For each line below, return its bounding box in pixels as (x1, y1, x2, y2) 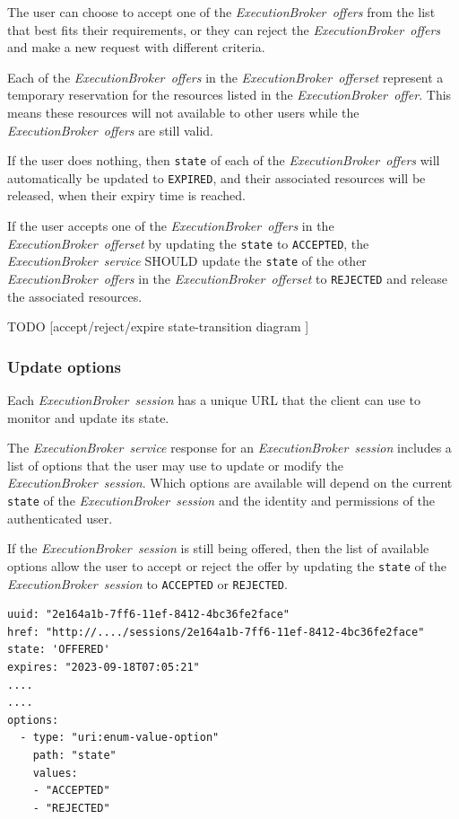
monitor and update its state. (7, 408, 169, 427)
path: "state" (32, 748, 117, 762)
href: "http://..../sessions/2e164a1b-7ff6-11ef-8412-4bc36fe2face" (7, 625, 425, 638)
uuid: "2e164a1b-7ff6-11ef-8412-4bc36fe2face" (7, 608, 290, 621)
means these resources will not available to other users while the (7, 102, 359, 121)
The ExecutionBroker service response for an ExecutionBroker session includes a (7, 438, 452, 457)
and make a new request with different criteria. (7, 38, 265, 57)
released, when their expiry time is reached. (7, 186, 246, 205)
